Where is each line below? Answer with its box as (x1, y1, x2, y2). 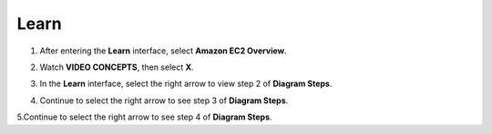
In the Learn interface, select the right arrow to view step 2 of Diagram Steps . (39, 78, 333, 90)
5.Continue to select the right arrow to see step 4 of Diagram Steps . (16, 111, 272, 122)
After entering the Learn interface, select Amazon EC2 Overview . (39, 45, 287, 56)
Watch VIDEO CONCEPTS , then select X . (39, 62, 195, 72)
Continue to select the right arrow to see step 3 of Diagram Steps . (39, 95, 289, 106)
